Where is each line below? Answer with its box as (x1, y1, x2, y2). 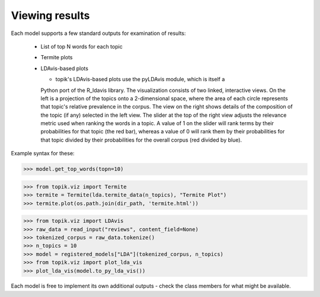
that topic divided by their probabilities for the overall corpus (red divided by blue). (40, 136, 242, 143)
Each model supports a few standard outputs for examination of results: (11, 30, 186, 37)
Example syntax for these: (11, 150, 75, 157)
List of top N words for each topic (40, 43, 123, 50)
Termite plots (40, 54, 73, 61)
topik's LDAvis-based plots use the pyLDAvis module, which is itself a (55, 76, 225, 83)
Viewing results (11, 9, 90, 22)
